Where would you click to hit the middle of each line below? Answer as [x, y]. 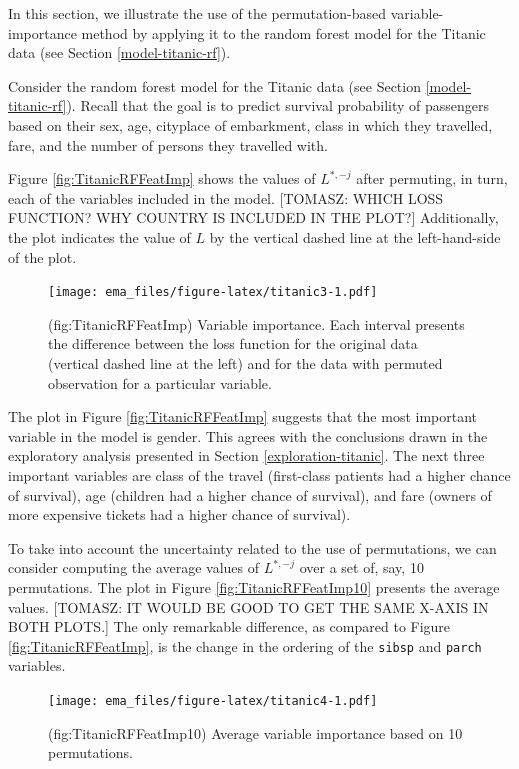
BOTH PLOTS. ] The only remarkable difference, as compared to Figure [229, 626]
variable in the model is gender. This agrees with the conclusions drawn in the [248, 435]
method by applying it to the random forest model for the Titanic [283, 32]
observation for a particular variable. [160, 382]
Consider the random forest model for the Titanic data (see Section [214, 85]
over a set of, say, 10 [361, 567]
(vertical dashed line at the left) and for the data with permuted [245, 362]
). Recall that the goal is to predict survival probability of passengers [278, 105]
